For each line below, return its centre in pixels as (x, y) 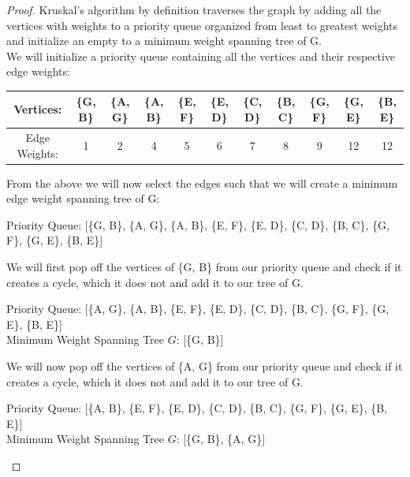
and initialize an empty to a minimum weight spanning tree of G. (164, 41)
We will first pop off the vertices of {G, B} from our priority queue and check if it (204, 266)
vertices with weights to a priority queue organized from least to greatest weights (202, 25)
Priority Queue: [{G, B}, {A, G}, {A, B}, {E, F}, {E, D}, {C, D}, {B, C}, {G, (198, 224)
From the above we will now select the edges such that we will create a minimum (202, 183)
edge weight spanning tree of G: (83, 198)
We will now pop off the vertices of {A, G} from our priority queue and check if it (205, 365)
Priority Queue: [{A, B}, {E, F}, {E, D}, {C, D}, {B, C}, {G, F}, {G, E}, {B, (197, 408)
